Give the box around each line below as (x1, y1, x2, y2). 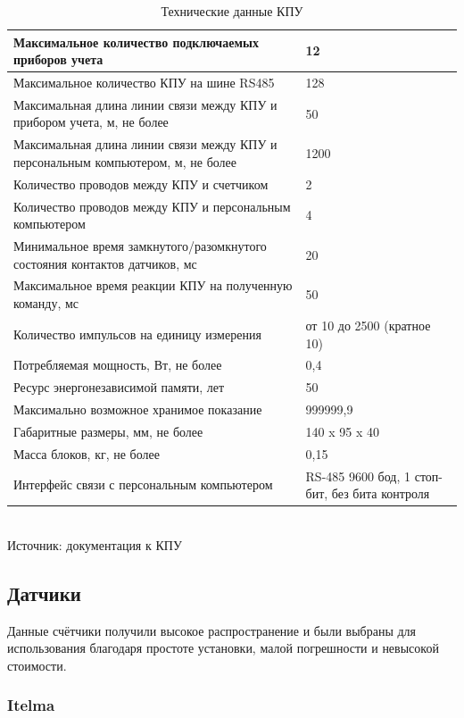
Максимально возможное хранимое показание (13, 400, 262, 419)
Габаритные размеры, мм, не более (13, 422, 203, 440)
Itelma (7, 694, 55, 716)
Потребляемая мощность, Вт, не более (13, 355, 222, 374)
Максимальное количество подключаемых (13, 32, 259, 51)
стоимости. (7, 655, 67, 674)
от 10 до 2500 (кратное (305, 315, 431, 334)
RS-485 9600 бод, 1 (305, 466, 411, 485)
